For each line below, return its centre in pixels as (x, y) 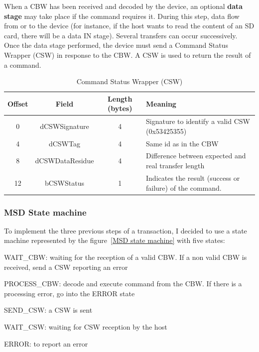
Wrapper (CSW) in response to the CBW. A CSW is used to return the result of (128, 55)
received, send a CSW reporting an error (66, 267)
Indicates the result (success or (193, 177)
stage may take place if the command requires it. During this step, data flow (122, 16)
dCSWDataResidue (65, 161)
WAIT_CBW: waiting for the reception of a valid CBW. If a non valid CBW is (126, 257)
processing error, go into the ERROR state (69, 293)
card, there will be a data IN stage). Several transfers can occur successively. (121, 35)
